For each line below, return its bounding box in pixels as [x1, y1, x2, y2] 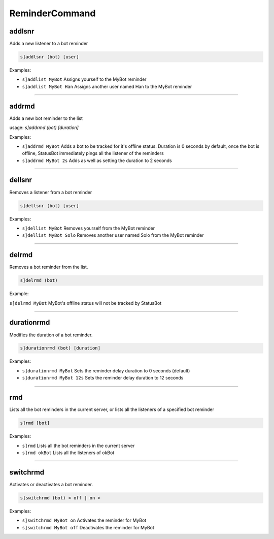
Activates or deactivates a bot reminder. [9, 481, 93, 487]
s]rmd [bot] [20, 420, 50, 426]
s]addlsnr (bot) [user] [20, 54, 80, 60]
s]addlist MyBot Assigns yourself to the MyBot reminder [22, 76, 147, 82]
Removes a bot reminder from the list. [9, 264, 88, 270]
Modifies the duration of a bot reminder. [9, 332, 93, 338]
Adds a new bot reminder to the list [9, 115, 83, 121]
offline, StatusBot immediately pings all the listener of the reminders [22, 150, 164, 156]
